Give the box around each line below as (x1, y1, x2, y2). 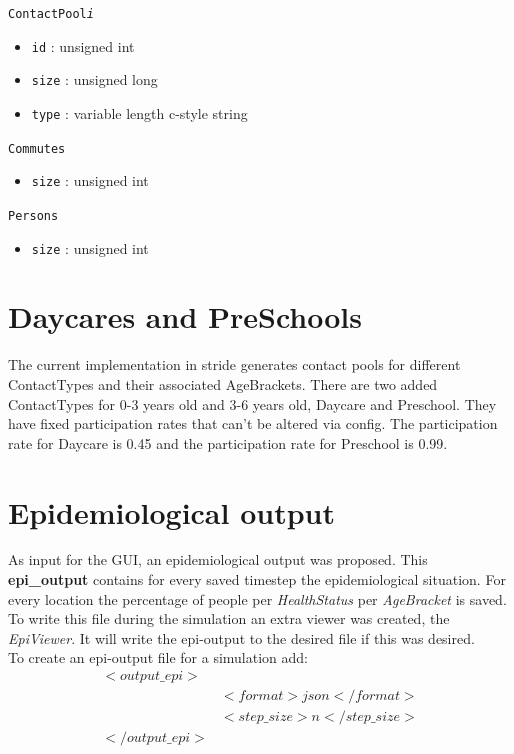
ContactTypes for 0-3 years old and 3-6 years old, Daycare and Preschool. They (8, 393, 497, 414)
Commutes (8, 141, 66, 156)
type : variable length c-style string (31, 102, 248, 123)
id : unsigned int (31, 35, 135, 56)
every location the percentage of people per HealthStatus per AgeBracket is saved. (8, 588, 507, 609)
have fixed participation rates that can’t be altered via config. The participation (8, 413, 498, 434)
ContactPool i (8, 7, 94, 21)
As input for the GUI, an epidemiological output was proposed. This (8, 549, 428, 570)
